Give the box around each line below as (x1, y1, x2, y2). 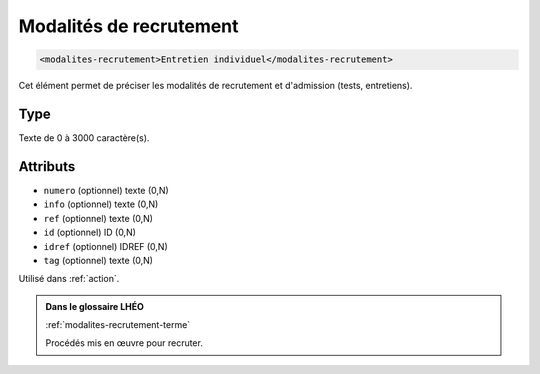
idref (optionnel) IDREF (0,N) (43, 240, 169, 252)
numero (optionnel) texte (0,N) (43, 184, 169, 196)
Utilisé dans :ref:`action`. (18, 273, 120, 285)
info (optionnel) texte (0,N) (43, 198, 159, 210)
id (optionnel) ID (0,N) (43, 226, 137, 239)
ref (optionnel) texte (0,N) (43, 212, 154, 224)
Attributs (18, 158, 76, 175)
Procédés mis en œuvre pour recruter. (45, 337, 204, 349)
